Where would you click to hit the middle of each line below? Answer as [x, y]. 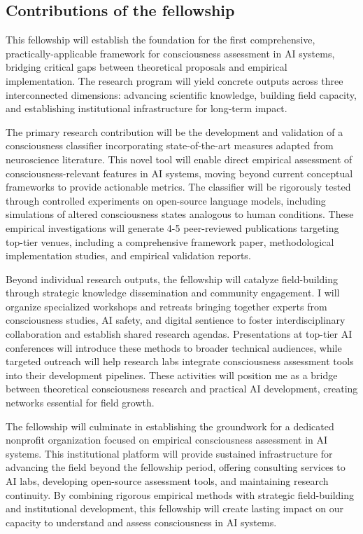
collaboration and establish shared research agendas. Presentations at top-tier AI [179, 334]
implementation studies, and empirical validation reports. [128, 255]
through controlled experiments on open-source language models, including [166, 200]
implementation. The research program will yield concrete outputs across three [175, 80]
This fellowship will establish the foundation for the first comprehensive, [161, 40]
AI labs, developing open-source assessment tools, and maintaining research [167, 481]
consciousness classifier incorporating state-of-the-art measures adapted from [170, 145]
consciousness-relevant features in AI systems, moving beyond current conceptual [179, 173]
